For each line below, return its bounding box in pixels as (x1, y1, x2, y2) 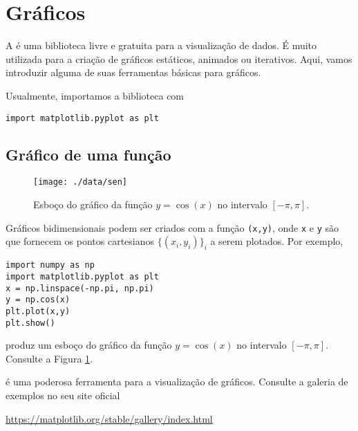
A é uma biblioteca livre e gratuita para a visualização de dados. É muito (6, 38, 317, 53)
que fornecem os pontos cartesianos (6, 234, 155, 248)
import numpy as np (6, 260, 95, 270)
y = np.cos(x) (6, 295, 70, 305)
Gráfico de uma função (6, 143, 171, 165)
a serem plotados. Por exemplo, (210, 234, 343, 248)
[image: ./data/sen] (33, 177, 128, 187)
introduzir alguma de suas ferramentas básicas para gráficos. (6, 65, 261, 80)
